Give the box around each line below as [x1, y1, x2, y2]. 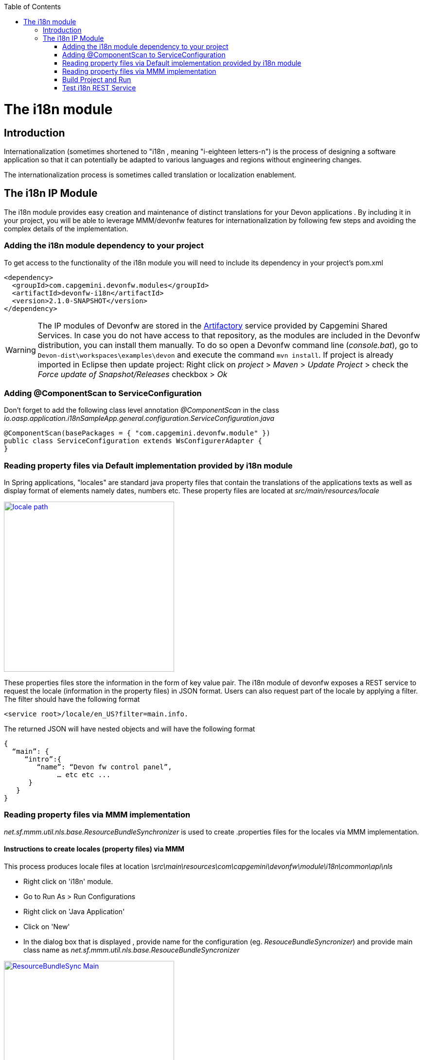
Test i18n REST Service [62, 84, 136, 92]
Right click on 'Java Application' [23, 907, 125, 916]
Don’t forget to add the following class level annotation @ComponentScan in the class [4, 406, 279, 415]
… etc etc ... [57, 771, 111, 779]
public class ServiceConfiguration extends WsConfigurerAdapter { [4, 437, 263, 445]
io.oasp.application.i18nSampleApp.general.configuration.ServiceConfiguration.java [4, 414, 274, 423]
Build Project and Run [62, 75, 131, 84]
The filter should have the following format [4, 695, 140, 704]
